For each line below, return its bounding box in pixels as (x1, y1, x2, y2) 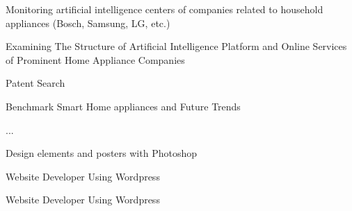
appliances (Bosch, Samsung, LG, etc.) (6, 15, 170, 30)
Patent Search (6, 76, 65, 90)
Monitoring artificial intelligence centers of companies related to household (6, 2, 323, 16)
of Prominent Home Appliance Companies (6, 52, 185, 67)
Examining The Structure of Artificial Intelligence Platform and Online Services (6, 39, 347, 53)
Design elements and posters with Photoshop (6, 146, 197, 160)
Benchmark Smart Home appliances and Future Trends (6, 99, 241, 113)
